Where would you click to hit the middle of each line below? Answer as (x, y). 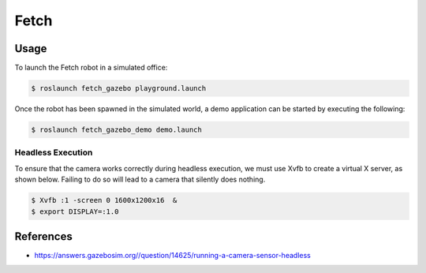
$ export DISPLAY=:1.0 (75, 211)
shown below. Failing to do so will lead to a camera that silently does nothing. (140, 180)
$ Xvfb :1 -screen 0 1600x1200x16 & (104, 200)
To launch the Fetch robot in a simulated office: (91, 68)
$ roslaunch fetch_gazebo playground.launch (119, 88)
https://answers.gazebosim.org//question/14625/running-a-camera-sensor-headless (172, 256)
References (43, 236)
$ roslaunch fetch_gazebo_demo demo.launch (117, 130)
